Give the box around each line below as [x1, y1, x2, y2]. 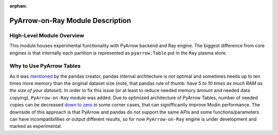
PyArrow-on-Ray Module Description [9, 16, 131, 25]
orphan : [9, 3, 27, 9]
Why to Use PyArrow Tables [9, 62, 81, 70]
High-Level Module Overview [9, 32, 84, 39]
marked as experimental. [9, 123, 62, 129]
